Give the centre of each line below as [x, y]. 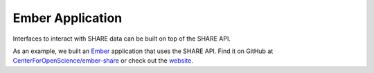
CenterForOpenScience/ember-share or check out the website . [103, 61]
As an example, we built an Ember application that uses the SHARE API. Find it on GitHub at [143, 51]
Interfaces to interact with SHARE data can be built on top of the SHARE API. [122, 39]
